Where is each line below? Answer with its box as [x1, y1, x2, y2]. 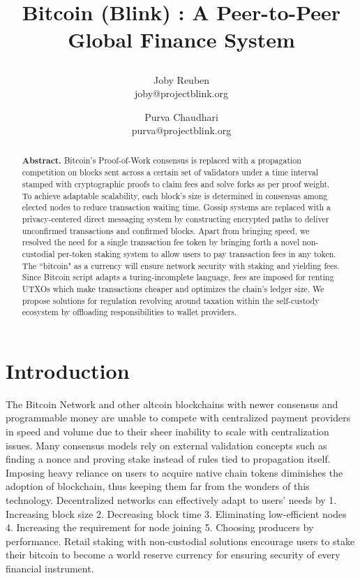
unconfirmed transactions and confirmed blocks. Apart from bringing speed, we [22, 224, 310, 236]
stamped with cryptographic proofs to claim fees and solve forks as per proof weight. [22, 178, 330, 190]
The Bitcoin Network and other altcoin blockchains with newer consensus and [6, 396, 338, 411]
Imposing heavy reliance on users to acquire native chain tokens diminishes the [6, 465, 343, 479]
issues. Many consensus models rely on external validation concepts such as [6, 438, 327, 452]
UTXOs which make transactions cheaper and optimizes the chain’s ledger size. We [22, 282, 324, 294]
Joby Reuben [153, 72, 210, 87]
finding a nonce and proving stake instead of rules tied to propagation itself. [6, 451, 331, 466]
